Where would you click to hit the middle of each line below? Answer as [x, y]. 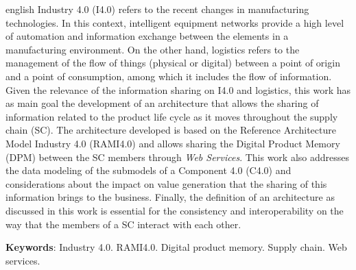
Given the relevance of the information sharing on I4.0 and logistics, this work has [178, 89]
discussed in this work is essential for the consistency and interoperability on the [175, 210]
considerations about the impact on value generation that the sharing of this [166, 183]
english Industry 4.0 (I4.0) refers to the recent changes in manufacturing [157, 9]
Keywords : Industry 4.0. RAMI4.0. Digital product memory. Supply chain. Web [176, 247]
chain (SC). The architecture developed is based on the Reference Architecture [171, 130]
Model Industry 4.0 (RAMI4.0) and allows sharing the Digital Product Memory [173, 143]
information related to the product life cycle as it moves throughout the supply [172, 116]
